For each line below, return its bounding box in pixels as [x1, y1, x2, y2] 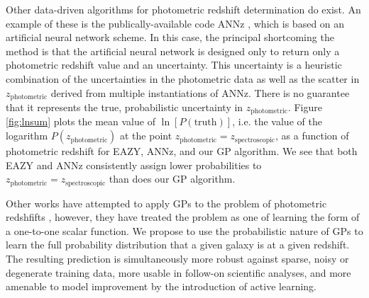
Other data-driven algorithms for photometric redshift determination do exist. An [6, 2, 361, 16]
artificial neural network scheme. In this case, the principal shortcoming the [6, 30, 334, 45]
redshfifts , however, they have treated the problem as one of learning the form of [6, 210, 360, 224]
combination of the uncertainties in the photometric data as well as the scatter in [6, 71, 360, 86]
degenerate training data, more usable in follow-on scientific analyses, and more [6, 265, 351, 280]
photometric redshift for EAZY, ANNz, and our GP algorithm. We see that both [6, 144, 358, 159]
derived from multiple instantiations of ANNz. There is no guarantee [50, 85, 350, 100]
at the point [120, 128, 172, 143]
